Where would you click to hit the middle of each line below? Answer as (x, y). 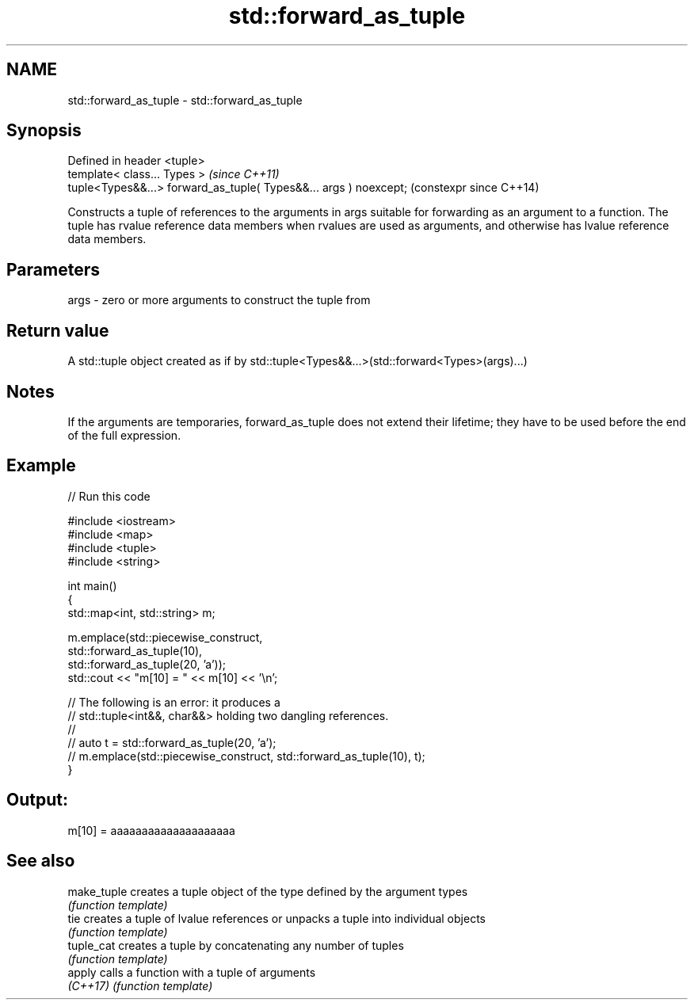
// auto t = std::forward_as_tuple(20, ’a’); (172, 742)
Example (41, 466)
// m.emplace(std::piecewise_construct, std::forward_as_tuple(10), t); (246, 756)
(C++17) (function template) (140, 985)
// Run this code (109, 496)
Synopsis (44, 131)
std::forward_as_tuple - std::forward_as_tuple (185, 100)
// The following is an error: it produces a (174, 702)
